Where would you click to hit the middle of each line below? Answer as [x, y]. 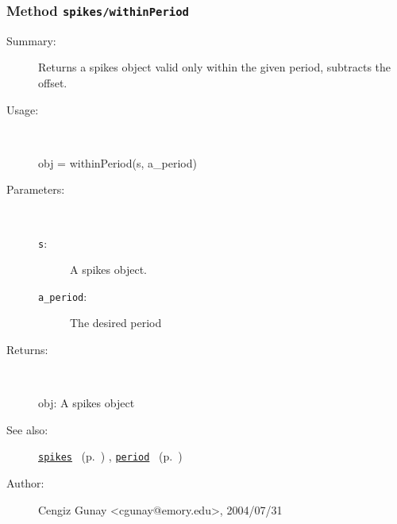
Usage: [23, 109]
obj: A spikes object [87, 403]
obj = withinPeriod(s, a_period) [118, 162]
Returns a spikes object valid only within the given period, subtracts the [215, 67]
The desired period [116, 323]
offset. [53, 82]
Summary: [31, 40]
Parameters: [36, 189]
